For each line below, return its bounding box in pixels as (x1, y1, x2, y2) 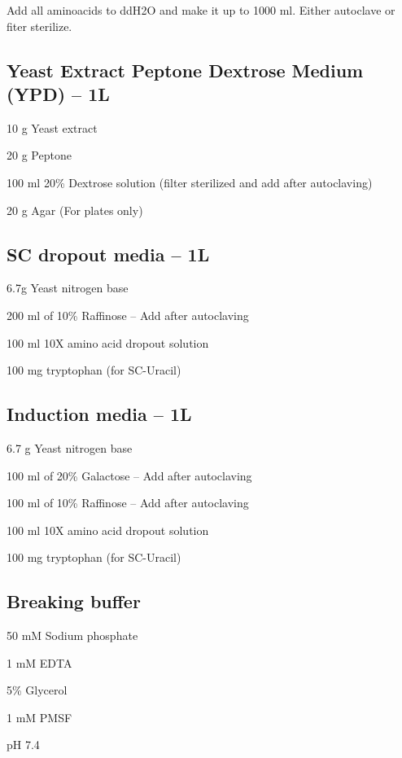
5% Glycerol (7, 681, 68, 699)
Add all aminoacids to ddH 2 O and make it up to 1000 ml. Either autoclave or (7, 2, 395, 18)
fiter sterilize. (7, 17, 72, 34)
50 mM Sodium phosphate (7, 627, 138, 644)
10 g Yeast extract (7, 119, 98, 136)
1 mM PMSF (7, 708, 72, 725)
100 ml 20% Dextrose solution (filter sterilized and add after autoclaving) (7, 173, 373, 191)
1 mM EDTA (7, 654, 72, 671)
